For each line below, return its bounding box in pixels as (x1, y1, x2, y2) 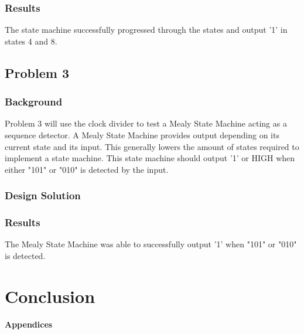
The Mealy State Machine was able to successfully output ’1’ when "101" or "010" (5, 238, 297, 250)
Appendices (5, 318, 53, 330)
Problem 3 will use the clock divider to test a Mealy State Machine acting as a (5, 117, 287, 129)
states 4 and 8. (5, 35, 57, 47)
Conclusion (5, 284, 95, 308)
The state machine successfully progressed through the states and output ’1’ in (5, 23, 288, 36)
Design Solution (5, 188, 81, 203)
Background (5, 94, 63, 109)
